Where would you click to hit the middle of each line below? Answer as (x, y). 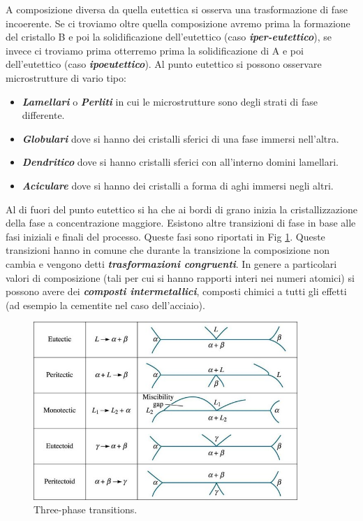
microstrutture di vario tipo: (66, 77)
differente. (43, 115)
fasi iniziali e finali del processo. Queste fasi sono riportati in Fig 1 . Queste (165, 236)
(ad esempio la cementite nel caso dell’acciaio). (105, 305)
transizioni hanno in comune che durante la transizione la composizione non (168, 250)
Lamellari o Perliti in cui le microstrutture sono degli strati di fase (170, 101)
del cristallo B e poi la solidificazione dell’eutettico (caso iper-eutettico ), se (169, 37)
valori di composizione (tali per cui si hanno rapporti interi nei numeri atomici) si (180, 277)
